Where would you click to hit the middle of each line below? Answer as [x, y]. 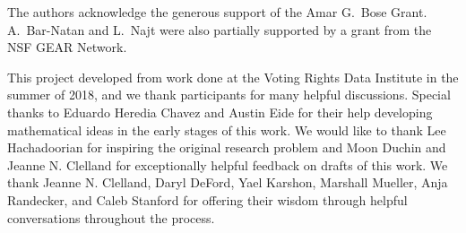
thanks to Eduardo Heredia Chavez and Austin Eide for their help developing [220, 112]
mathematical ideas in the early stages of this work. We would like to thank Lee [227, 129]
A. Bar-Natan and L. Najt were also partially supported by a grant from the [220, 29]
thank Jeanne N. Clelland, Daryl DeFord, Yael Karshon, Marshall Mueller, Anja [228, 182]
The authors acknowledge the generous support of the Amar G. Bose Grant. [217, 12]
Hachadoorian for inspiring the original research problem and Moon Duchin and [227, 147]
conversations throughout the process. [111, 217]
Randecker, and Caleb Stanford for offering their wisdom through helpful [207, 199]
